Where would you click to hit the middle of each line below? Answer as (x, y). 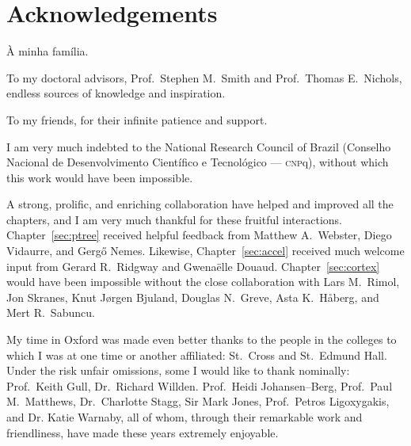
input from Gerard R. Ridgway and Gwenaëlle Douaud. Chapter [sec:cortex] (193, 266)
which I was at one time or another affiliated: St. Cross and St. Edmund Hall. (197, 355)
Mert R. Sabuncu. (51, 313)
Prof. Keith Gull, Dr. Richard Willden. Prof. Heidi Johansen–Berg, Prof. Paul (200, 385)
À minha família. (48, 51)
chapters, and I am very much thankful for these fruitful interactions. (174, 219)
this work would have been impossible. (100, 177)
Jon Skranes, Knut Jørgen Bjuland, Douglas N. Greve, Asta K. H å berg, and (193, 297)
